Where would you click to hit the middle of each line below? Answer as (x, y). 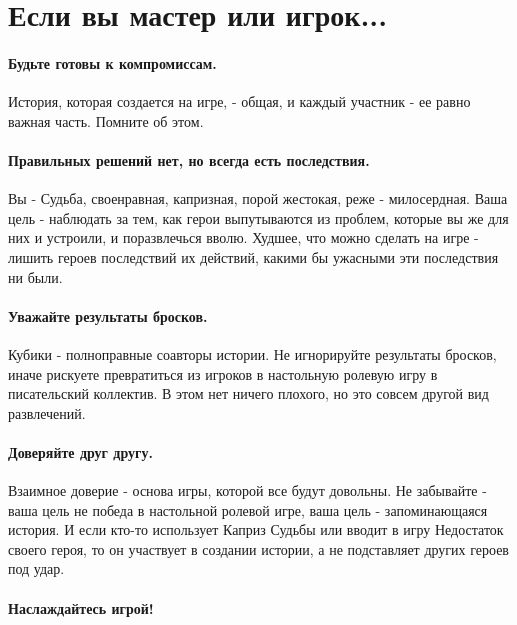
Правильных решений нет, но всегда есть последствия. (189, 159)
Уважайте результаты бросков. (108, 315)
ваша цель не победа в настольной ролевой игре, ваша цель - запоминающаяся (248, 509)
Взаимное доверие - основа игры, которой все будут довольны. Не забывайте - (247, 490)
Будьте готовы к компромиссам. (112, 62)
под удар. (36, 568)
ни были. (35, 276)
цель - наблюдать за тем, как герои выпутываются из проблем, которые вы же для (258, 217)
